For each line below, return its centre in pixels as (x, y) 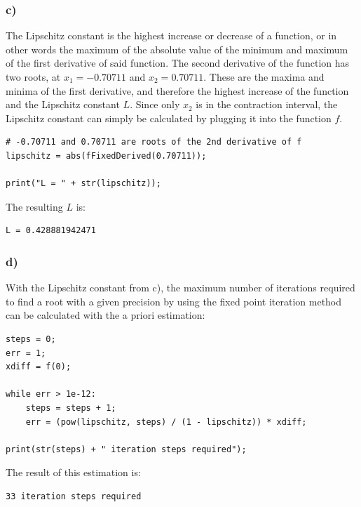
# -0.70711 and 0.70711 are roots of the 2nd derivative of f (154, 142)
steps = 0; (31, 339)
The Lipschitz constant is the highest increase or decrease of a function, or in (171, 35)
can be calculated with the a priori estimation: (105, 315)
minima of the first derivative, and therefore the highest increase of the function (177, 90)
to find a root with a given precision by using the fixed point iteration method (174, 301)
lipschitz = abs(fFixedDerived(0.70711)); (106, 156)
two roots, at (33, 77)
